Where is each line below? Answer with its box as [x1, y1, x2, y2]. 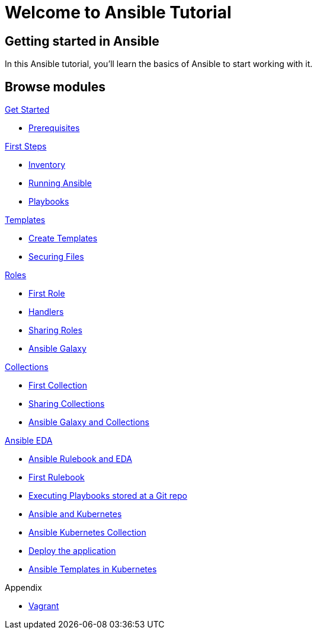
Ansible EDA [5, 435, 53, 446]
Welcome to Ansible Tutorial [5, 2, 232, 23]
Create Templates [28, 233, 98, 244]
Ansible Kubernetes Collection [28, 527, 146, 538]
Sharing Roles [28, 325, 82, 336]
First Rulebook [28, 472, 85, 483]
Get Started [5, 104, 50, 115]
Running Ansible [28, 178, 92, 189]
